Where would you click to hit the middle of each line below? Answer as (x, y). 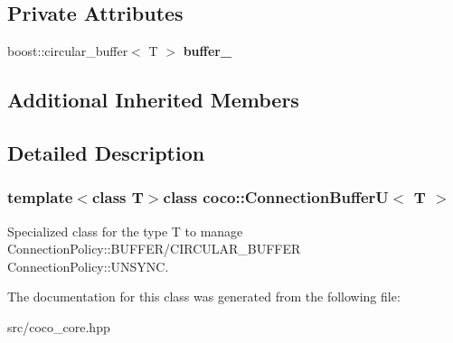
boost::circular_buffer (68, 51)
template (40, 197)
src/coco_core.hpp (59, 326)
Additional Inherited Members (153, 100)
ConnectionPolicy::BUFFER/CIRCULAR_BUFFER (154, 249)
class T (118, 197)
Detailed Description (106, 152)
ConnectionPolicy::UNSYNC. (88, 266)
